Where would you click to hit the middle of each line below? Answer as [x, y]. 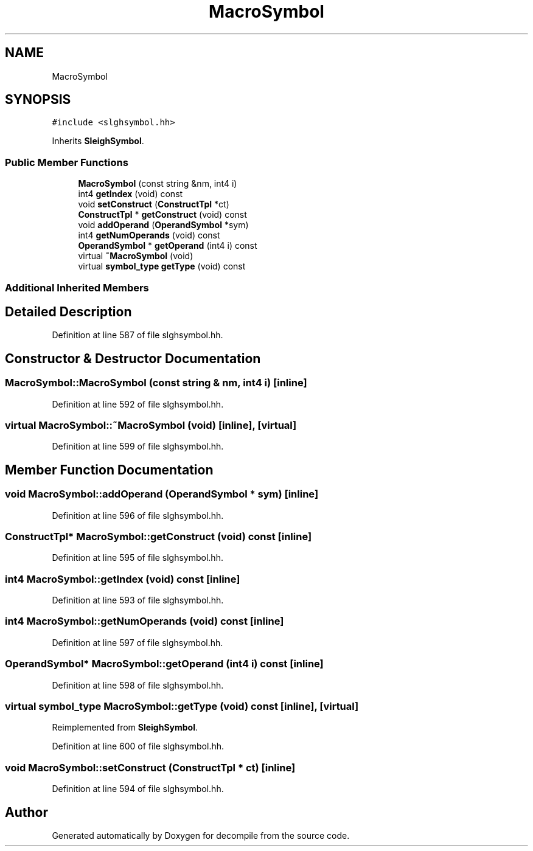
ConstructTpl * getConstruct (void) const [162, 215]
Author [26, 812]
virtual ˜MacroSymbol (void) [136, 256]
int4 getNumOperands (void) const [149, 235]
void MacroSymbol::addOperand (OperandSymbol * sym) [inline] [162, 494]
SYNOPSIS [38, 100]
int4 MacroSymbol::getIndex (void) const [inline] [123, 579]
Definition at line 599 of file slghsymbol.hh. [138, 446]
